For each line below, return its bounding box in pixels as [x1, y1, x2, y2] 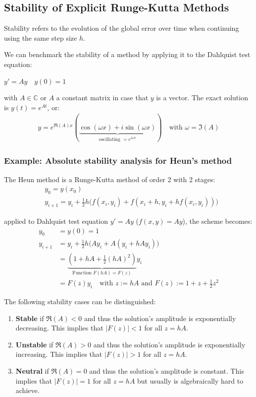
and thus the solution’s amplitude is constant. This [89, 365, 244, 376]
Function [72, 270, 92, 276]
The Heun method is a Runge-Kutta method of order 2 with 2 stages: [4, 174, 215, 184]
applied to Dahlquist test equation [4, 215, 108, 226]
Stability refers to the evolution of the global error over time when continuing [4, 23, 239, 33]
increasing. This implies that [15, 349, 102, 359]
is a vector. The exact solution [156, 92, 248, 103]
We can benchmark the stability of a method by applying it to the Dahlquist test [4, 49, 251, 60]
